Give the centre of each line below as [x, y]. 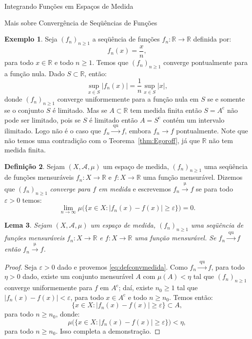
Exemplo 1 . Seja [31, 39]
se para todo [214, 188]
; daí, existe [136, 287]
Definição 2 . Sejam [35, 166]
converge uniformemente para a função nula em [128, 99]
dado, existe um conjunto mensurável [78, 276]
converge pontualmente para [205, 62]
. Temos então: [191, 297]
